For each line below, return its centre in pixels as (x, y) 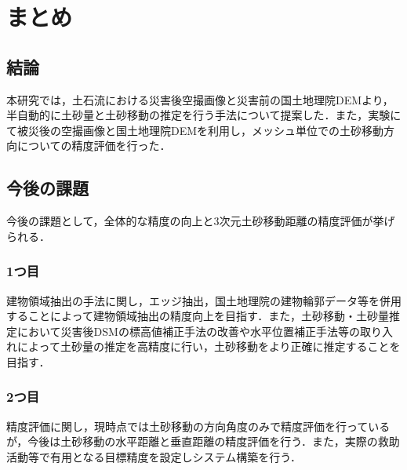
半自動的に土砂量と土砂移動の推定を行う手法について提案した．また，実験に (204, 115)
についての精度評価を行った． (94, 146)
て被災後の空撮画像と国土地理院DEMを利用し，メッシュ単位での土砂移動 (195, 130)
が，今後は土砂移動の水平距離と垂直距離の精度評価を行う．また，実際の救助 (203, 441)
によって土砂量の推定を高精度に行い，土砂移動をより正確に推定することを (209, 346)
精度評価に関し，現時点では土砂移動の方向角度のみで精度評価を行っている (198, 426)
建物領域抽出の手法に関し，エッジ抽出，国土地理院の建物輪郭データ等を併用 (204, 300)
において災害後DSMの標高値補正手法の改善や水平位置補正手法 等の (188, 331)
